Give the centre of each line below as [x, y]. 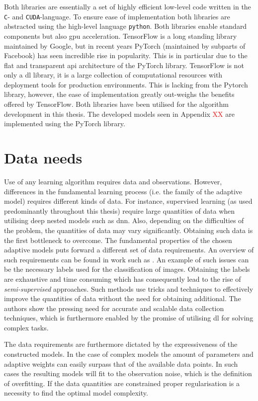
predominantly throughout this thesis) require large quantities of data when [120, 210]
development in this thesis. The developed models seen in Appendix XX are [119, 114]
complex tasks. [26, 327]
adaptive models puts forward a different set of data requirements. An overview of [129, 250]
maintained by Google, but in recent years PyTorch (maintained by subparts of [125, 45]
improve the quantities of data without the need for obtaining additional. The [123, 298]
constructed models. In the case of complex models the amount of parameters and [129, 354]
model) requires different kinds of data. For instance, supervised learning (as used [128, 201]
